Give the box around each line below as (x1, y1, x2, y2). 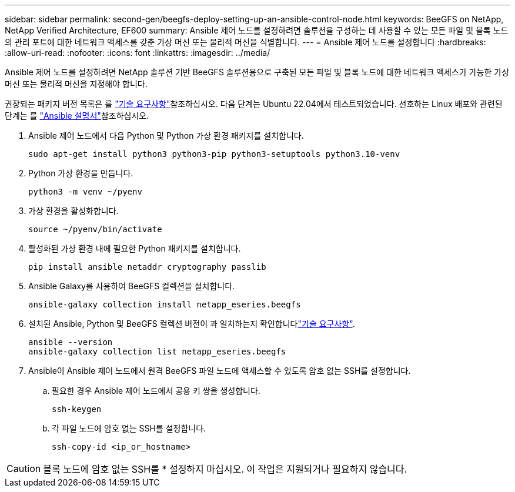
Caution (6, 463, 41, 474)
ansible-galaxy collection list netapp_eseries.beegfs (28, 347, 286, 356)
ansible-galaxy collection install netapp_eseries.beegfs (28, 300, 301, 309)
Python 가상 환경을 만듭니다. (28, 168, 133, 178)
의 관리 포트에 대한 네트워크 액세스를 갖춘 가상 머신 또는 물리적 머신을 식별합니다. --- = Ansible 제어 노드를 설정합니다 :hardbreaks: (5, 37, 486, 47)
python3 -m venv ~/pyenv (28, 187, 142, 196)
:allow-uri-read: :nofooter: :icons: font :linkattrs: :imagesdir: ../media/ (5, 48, 270, 58)
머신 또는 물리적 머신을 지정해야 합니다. (5, 79, 148, 89)
